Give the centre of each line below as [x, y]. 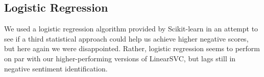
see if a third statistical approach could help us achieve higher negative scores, [126, 38]
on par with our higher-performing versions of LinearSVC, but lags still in [120, 58]
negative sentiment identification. [56, 68]
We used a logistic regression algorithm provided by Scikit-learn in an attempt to [131, 29]
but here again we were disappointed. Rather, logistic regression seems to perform [132, 48]
